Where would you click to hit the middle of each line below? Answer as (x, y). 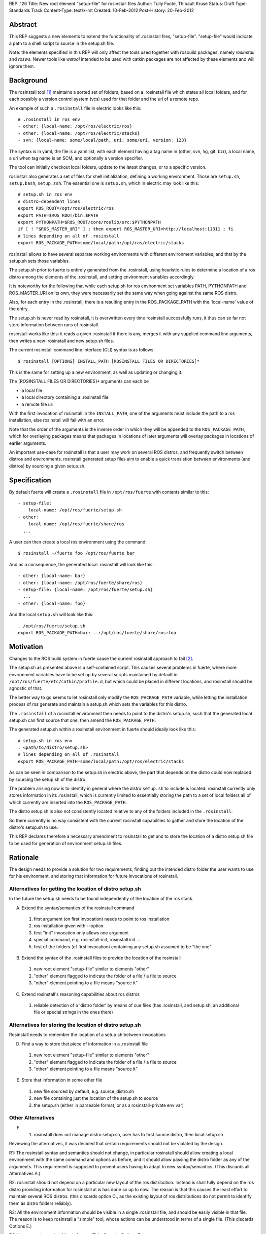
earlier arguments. (28, 443)
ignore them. (22, 66)
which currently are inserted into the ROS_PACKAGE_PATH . (68, 802)
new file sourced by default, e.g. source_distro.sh (84, 1091)
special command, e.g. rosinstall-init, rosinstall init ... (87, 940)
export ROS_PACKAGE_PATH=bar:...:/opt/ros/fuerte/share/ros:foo (97, 633)
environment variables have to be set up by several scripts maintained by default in (93, 674)
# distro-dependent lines (49, 201)
